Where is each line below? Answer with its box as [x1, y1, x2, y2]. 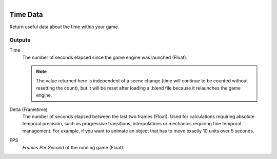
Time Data [9, 10, 43, 19]
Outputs [9, 36, 31, 43]
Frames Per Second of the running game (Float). [22, 144, 125, 150]
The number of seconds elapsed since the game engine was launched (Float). [22, 54, 187, 60]
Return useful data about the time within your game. [9, 24, 120, 30]
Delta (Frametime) [9, 106, 48, 112]
